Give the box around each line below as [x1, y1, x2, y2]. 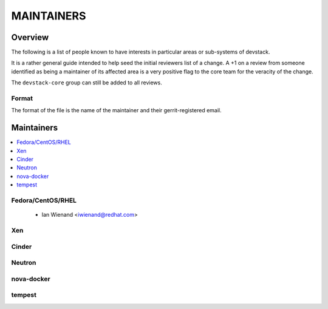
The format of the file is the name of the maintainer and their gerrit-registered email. [11, 107, 222, 114]
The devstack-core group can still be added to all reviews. [11, 79, 162, 86]
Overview [11, 32, 49, 42]
